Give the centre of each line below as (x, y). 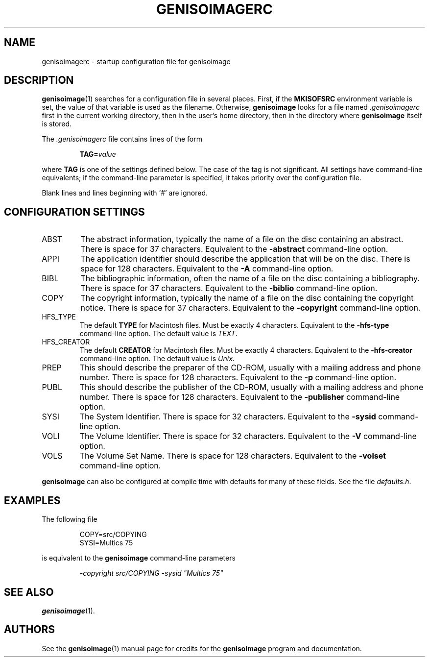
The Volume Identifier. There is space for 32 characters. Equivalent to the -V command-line (248, 436)
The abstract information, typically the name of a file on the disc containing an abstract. (242, 239)
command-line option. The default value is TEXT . (158, 334)
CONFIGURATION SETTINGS (74, 212)
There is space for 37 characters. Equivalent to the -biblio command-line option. (229, 288)
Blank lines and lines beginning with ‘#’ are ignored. (125, 193)
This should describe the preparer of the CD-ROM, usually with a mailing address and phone (250, 368)
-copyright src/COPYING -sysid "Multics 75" (151, 573)
